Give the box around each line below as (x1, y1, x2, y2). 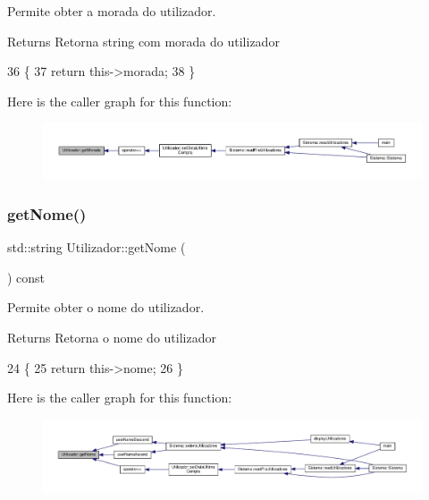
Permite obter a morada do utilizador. (7, 2, 216, 20)
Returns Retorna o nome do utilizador (7, 327, 216, 346)
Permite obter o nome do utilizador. (7, 298, 205, 317)
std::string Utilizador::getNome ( (7, 238, 186, 257)
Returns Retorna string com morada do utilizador (7, 31, 280, 50)
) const (7, 267, 46, 286)
